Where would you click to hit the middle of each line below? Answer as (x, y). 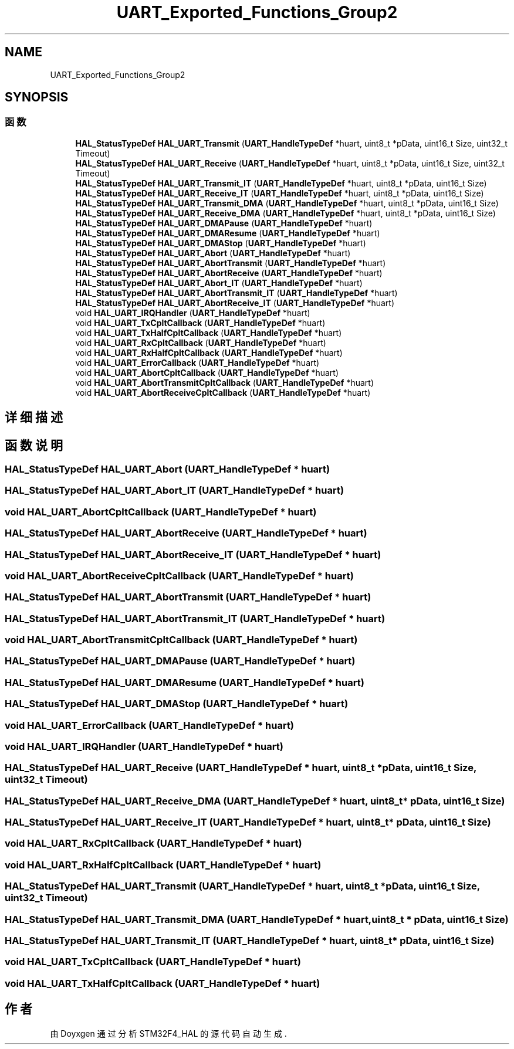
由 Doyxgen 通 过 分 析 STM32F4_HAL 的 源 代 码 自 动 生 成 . (168, 1033)
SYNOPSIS (37, 97)
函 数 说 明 (34, 445)
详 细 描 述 (34, 417)
